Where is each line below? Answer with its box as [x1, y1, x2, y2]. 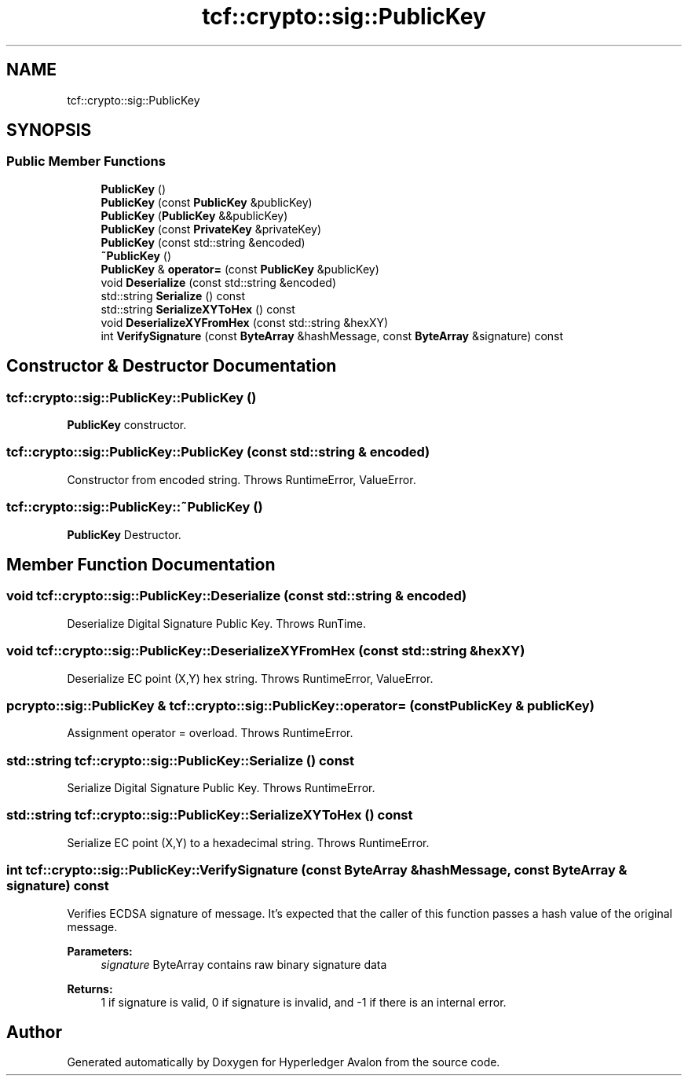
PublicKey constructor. [67, 418, 187, 432]
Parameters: [67, 944, 133, 958]
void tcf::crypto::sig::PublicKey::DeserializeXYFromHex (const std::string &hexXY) [6, 643, 525, 659]
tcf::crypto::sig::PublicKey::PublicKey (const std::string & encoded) [6, 444, 430, 460]
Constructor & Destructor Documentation [6, 356, 337, 376]
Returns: [67, 981, 113, 996]
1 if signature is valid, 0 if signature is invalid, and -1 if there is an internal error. [101, 995, 507, 1009]
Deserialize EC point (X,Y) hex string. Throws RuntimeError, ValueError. [67, 671, 434, 685]
